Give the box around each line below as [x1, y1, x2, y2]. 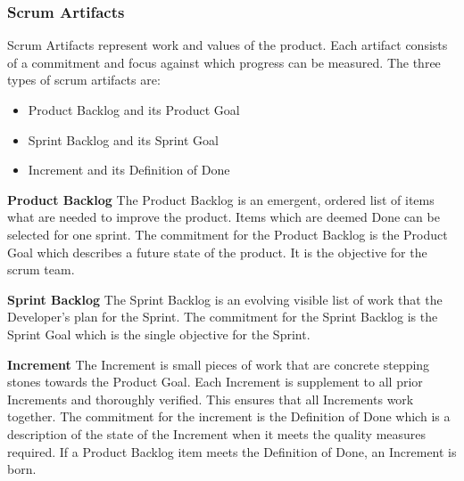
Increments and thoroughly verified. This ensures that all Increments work [7, 389, 414, 408]
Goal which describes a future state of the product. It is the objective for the [7, 242, 427, 261]
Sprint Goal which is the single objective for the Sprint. [7, 324, 311, 343]
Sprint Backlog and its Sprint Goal [28, 130, 220, 149]
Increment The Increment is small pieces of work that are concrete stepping [7, 355, 430, 373]
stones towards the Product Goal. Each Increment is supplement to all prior [7, 372, 423, 391]
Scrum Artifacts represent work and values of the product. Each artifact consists [7, 36, 448, 54]
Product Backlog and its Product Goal [28, 101, 240, 118]
